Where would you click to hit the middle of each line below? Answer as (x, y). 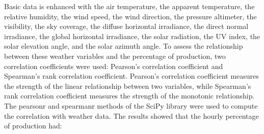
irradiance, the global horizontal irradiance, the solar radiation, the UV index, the (132, 36)
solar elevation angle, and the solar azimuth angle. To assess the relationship (124, 46)
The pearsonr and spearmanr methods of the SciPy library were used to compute (131, 105)
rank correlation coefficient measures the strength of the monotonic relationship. (129, 96)
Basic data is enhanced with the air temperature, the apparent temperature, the (129, 6)
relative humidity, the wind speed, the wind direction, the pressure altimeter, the (130, 16)
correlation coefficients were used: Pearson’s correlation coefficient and (114, 66)
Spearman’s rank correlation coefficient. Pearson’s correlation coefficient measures (131, 76)
